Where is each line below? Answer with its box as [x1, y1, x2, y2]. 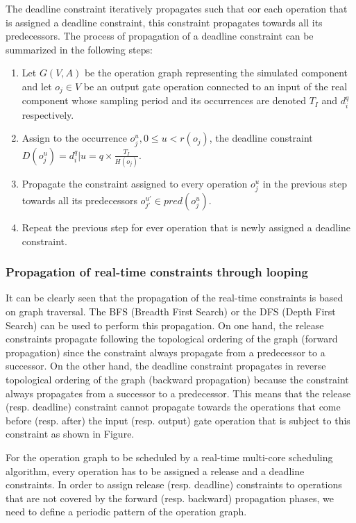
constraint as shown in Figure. [6, 426, 135, 441]
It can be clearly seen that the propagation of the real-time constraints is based [6, 290, 344, 305]
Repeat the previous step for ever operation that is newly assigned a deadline [22, 220, 351, 235]
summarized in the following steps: [6, 42, 153, 56]
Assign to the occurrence [22, 131, 127, 145]
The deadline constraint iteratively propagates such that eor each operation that [6, 1, 348, 15]
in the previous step [262, 176, 347, 190]
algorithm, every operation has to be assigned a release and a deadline [6, 463, 305, 478]
